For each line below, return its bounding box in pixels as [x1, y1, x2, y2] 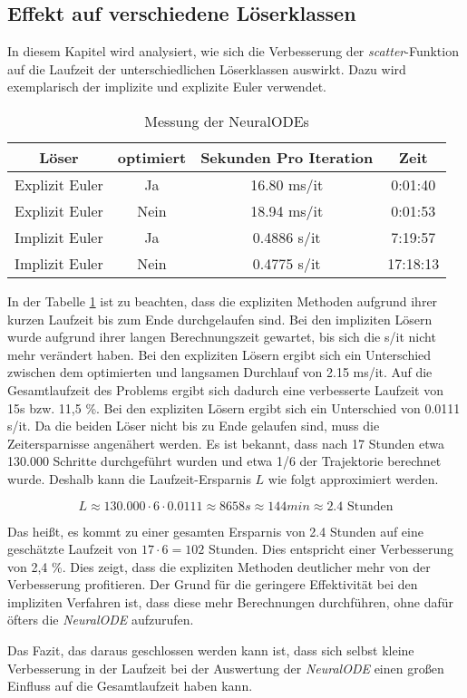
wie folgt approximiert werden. [268, 469, 439, 488]
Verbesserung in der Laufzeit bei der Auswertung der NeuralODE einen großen [7, 658, 444, 677]
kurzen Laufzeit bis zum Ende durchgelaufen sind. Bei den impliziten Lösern [7, 309, 433, 328]
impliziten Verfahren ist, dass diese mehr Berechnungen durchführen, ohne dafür [7, 592, 453, 611]
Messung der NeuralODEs [144, 110, 309, 131]
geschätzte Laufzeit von [7, 539, 138, 558]
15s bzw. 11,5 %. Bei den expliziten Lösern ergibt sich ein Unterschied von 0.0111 [7, 398, 461, 417]
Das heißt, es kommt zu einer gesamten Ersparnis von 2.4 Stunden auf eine [7, 521, 423, 540]
